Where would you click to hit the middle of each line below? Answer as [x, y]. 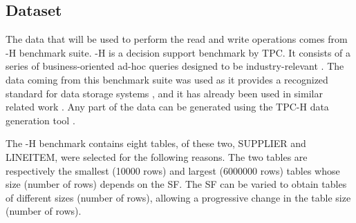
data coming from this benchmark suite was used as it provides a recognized [167, 79]
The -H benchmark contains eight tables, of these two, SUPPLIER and [156, 143]
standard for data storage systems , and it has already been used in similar [164, 93]
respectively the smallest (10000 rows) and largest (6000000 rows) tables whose [173, 170]
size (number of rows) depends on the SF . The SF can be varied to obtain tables [176, 184]
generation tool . [40, 120]
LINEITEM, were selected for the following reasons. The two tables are [157, 156]
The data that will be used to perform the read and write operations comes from [177, 39]
